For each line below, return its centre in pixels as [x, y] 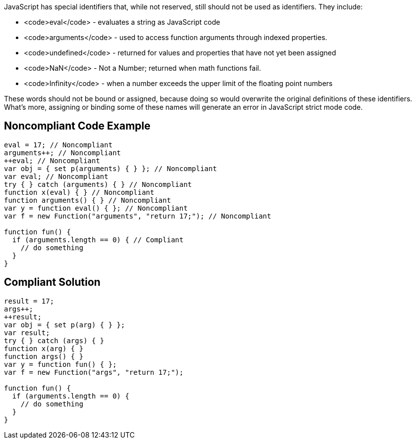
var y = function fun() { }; [60, 364]
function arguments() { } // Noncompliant [88, 200]
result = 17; [29, 301]
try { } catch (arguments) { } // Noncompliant [98, 184]
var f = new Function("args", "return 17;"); [94, 372]
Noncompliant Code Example [77, 126]
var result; [27, 332]
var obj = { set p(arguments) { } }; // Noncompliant [110, 168]
